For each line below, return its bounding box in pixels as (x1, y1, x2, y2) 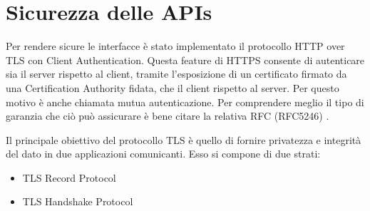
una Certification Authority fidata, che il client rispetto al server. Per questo (6, 80, 339, 95)
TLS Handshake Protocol (22, 194, 133, 209)
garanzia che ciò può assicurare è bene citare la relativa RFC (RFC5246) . (6, 108, 329, 123)
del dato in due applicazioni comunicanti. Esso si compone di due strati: (6, 146, 321, 161)
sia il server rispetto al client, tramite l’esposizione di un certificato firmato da (6, 66, 347, 81)
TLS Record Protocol (22, 170, 116, 185)
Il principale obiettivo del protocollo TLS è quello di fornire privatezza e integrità (6, 132, 361, 147)
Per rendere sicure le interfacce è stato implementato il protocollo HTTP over (6, 38, 345, 53)
